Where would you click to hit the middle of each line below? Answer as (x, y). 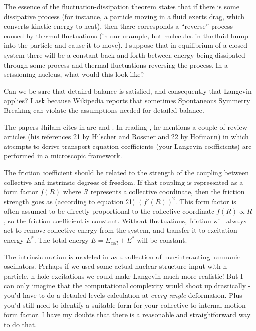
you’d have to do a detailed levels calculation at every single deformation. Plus (123, 295)
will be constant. (162, 240)
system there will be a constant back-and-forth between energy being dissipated (125, 55)
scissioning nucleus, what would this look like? (74, 74)
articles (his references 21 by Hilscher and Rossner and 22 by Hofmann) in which (126, 136)
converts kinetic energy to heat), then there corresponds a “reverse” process (119, 26)
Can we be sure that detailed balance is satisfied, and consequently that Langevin (128, 91)
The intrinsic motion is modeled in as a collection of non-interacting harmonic (122, 256)
